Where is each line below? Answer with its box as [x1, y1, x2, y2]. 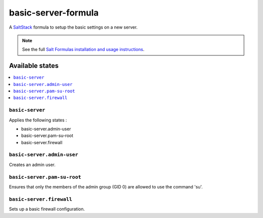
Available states [9, 62, 59, 70]
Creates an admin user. [9, 162, 56, 168]
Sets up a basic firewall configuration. [9, 206, 85, 212]
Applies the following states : [9, 117, 67, 123]
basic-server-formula [9, 7, 99, 18]
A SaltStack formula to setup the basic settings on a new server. [9, 24, 138, 30]
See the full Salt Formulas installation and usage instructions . [22, 47, 145, 52]
